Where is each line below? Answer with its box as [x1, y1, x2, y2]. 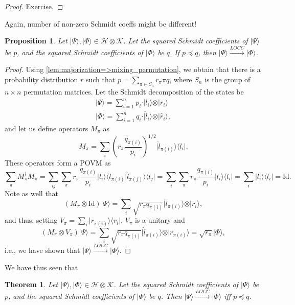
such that [85, 74, 116, 84]
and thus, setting [5, 215, 58, 225]
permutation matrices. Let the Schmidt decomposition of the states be [24, 86, 244, 97]
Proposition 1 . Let [5, 35, 67, 46]
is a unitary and [134, 215, 185, 225]
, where [169, 74, 192, 84]
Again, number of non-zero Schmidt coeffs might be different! [5, 18, 197, 29]
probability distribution [5, 74, 78, 84]
